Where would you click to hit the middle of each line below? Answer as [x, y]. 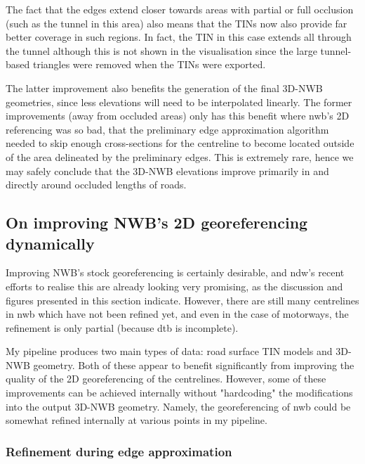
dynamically [50, 243]
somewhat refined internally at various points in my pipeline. [137, 420]
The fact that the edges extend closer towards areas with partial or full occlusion [180, 9]
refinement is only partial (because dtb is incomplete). [122, 327]
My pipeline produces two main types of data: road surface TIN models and [169, 351]
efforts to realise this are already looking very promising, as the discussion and [174, 286]
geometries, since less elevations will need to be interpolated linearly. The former [179, 102]
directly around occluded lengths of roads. [96, 185]
